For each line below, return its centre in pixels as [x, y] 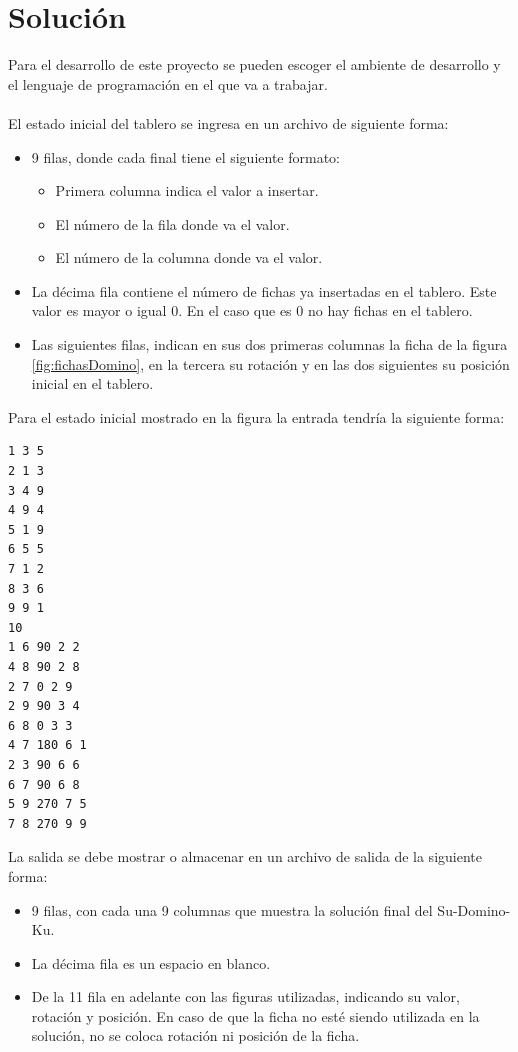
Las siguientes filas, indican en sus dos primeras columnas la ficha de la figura [269, 344]
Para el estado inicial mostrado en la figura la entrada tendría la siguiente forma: [256, 416]
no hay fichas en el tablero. [390, 310]
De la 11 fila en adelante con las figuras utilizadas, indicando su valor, [245, 996]
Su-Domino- [474, 909]
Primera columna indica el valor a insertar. [187, 190]
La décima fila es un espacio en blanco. [151, 962]
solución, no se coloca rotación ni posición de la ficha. [195, 1035]
